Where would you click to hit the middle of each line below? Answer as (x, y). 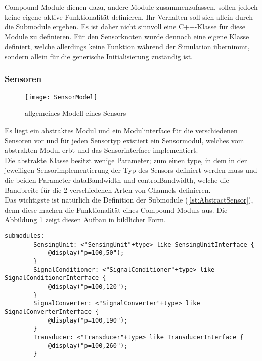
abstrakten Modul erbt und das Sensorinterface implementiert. (101, 150)
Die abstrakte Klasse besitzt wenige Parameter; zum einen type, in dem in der (126, 160)
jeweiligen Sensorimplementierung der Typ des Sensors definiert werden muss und (131, 170)
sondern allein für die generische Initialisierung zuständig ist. (99, 56)
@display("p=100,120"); (88, 286)
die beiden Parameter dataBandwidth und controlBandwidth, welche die (117, 180)
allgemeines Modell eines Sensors (76, 113)
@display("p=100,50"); (86, 253)
